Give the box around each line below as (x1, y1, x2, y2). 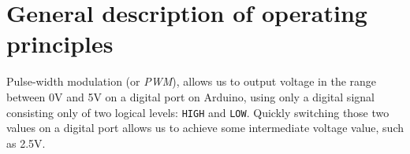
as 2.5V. (6, 134, 46, 151)
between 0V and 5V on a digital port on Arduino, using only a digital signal (6, 88, 375, 104)
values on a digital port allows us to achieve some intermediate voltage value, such (6, 119, 404, 136)
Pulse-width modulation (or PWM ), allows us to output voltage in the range (6, 73, 377, 90)
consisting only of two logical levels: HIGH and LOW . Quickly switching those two (6, 104, 389, 120)
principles (6, 27, 114, 60)
